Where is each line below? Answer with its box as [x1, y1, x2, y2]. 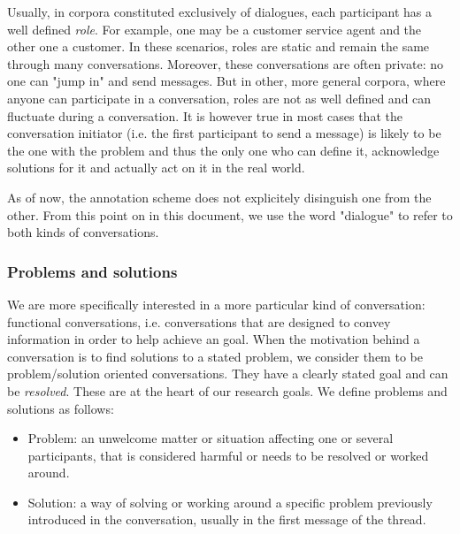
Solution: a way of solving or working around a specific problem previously [27, 492, 433, 511]
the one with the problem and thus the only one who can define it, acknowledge [7, 141, 440, 159]
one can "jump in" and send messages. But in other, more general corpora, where [7, 72, 446, 90]
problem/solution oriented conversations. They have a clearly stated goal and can [7, 364, 448, 383]
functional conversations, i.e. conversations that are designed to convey [7, 312, 391, 331]
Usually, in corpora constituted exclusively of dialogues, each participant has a [7, 3, 433, 20]
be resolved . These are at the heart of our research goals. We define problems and [7, 381, 448, 400]
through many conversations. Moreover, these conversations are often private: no [7, 54, 443, 72]
